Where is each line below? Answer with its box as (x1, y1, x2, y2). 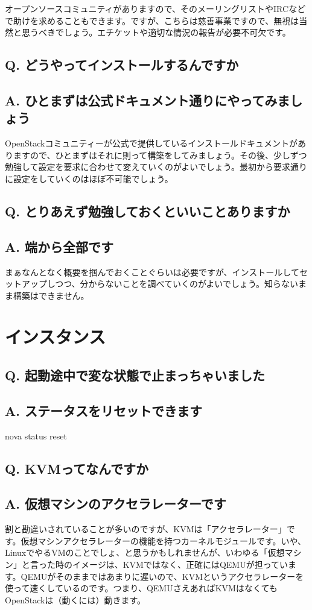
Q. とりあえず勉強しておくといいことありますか (5, 201, 290, 220)
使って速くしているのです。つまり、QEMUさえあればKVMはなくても (5, 582, 278, 594)
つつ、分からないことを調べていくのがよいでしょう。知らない (55, 277, 299, 290)
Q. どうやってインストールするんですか (5, 55, 239, 74)
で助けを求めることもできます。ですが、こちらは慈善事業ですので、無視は (5, 14, 299, 27)
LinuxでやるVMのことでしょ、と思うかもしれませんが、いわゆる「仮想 (5, 546, 285, 559)
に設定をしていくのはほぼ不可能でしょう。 (5, 172, 173, 184)
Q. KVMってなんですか (5, 459, 148, 477)
